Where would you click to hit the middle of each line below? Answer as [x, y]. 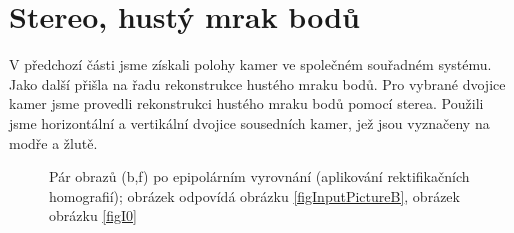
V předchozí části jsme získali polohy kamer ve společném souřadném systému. [250, 64]
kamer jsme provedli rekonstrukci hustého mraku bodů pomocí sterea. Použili [246, 103]
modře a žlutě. [53, 142]
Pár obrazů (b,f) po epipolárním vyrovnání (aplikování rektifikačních [259, 176]
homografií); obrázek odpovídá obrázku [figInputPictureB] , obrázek [254, 195]
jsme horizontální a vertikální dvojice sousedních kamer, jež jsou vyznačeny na [249, 122]
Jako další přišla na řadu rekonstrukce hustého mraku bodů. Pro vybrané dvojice [257, 83]
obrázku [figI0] [93, 215]
